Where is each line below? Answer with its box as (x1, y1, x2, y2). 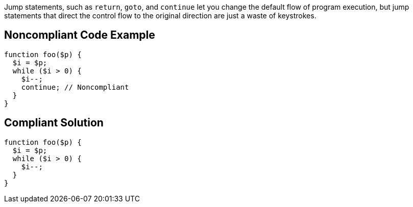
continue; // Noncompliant (21, 83, 129, 91)
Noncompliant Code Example (4, 29, 155, 42)
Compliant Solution (4, 116, 104, 130)
